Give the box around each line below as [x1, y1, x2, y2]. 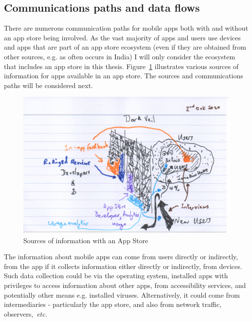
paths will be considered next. [4, 80, 93, 90]
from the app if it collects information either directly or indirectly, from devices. [4, 261, 242, 271]
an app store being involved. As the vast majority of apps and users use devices [4, 32, 241, 42]
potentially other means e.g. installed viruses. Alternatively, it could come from [4, 289, 240, 300]
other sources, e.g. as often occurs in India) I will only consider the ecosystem [4, 51, 235, 61]
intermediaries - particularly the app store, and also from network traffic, [4, 299, 221, 309]
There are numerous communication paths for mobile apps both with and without [4, 23, 249, 33]
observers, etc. [4, 308, 47, 319]
